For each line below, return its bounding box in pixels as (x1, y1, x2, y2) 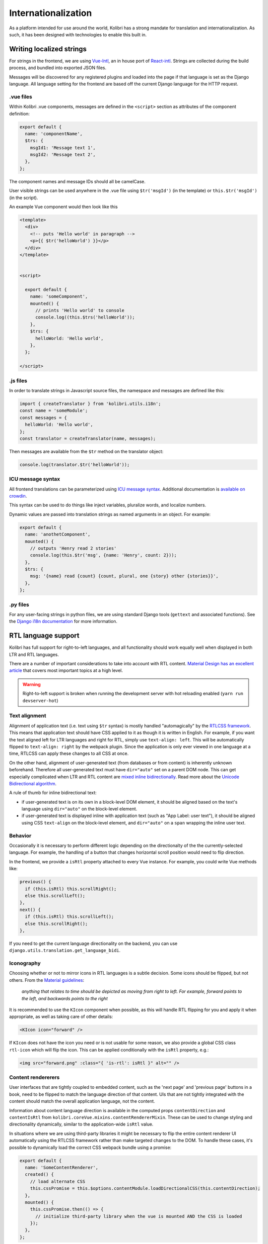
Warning (22, 681, 41, 687)
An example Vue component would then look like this (9, 204, 118, 210)
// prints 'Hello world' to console (35, 308, 125, 313)
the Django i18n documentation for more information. (9, 619, 118, 624)
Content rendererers (9, 1074, 60, 1081)
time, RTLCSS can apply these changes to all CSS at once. (9, 750, 129, 756)
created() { (25, 1172, 54, 1177)
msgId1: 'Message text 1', (30, 145, 96, 150)
